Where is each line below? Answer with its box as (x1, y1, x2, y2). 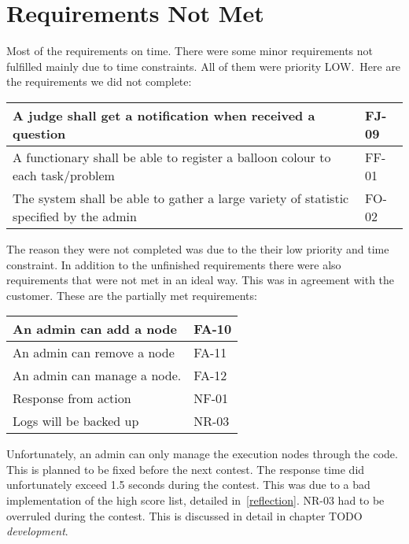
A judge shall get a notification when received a (13, 105, 315, 124)
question (13, 124, 66, 142)
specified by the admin (13, 206, 137, 225)
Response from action (13, 389, 131, 408)
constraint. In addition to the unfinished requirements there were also (6, 256, 341, 272)
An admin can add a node (13, 320, 177, 339)
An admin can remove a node (13, 343, 175, 362)
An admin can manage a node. (13, 366, 182, 385)
